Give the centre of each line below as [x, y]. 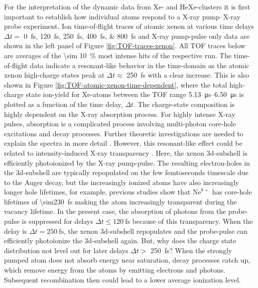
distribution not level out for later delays [66, 250]
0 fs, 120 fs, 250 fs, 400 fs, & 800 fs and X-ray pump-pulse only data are [137, 36]
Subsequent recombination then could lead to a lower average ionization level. [123, 279]
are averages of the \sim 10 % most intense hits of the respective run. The [118, 55]
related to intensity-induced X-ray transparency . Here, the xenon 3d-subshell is [126, 152]
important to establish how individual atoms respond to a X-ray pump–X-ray [122, 16]
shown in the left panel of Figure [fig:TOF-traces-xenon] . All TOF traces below [125, 46]
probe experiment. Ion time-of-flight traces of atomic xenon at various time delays [129, 26]
